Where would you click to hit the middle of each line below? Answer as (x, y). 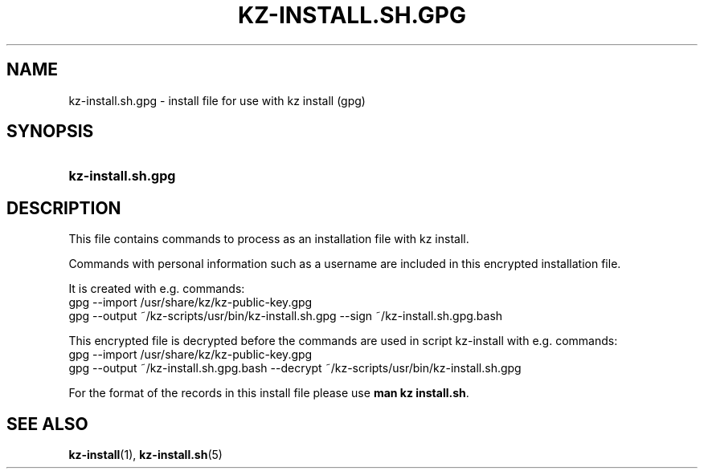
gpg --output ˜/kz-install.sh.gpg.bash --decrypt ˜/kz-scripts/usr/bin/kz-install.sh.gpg (295, 368)
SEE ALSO (47, 424)
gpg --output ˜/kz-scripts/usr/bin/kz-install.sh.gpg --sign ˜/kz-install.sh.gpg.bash (286, 316)
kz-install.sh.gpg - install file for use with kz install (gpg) (217, 100)
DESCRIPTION (64, 208)
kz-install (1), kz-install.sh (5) (145, 455)
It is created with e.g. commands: (157, 289)
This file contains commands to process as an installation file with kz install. (269, 239)
